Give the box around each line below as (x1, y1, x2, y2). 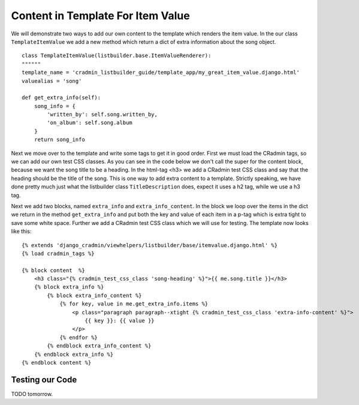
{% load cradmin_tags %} (22, 250, 95, 257)
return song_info (34, 136, 85, 143)
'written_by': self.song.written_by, (47, 111, 158, 118)
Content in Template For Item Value (11, 9, 190, 22)
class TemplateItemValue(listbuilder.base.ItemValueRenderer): (22, 52, 212, 59)
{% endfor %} (59, 334, 98, 341)
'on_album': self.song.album (47, 119, 133, 126)
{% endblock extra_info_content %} (47, 343, 152, 349)
